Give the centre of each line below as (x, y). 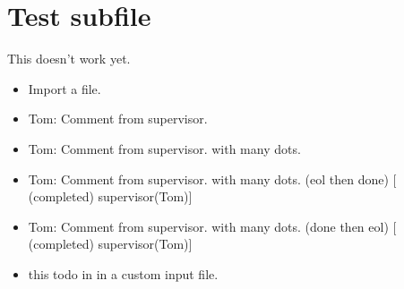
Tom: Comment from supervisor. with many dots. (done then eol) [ (212, 226)
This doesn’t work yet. (69, 59)
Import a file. (64, 88)
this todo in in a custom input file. (123, 273)
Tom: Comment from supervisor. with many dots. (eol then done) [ (212, 178)
